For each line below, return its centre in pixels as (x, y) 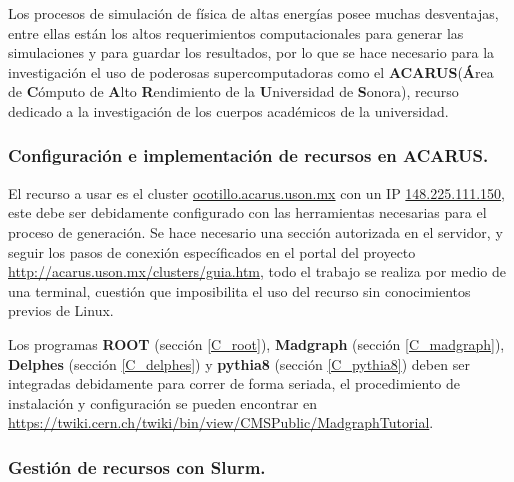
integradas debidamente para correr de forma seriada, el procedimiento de (234, 383)
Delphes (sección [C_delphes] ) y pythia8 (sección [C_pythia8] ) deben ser (239, 363)
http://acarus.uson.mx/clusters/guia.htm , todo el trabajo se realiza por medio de (257, 271)
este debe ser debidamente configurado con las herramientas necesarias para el (247, 212)
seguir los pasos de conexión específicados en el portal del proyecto (212, 251)
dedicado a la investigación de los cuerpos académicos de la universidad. (228, 110)
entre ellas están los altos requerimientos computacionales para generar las (236, 32)
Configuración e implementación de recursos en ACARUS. (248, 155)
